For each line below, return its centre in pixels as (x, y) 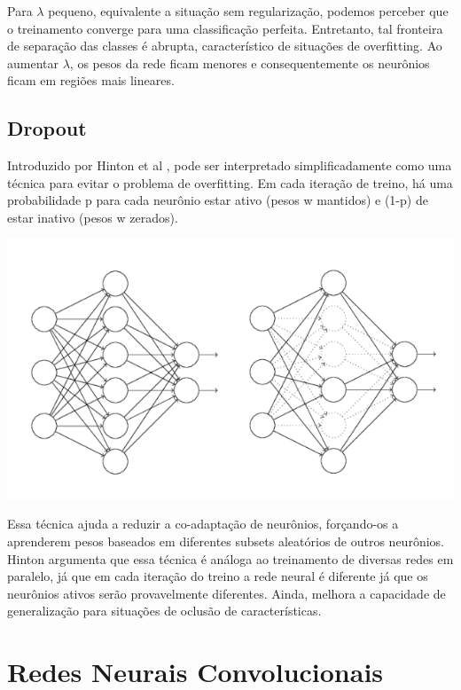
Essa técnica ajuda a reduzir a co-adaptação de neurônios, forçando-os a (203, 524)
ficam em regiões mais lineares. (91, 80)
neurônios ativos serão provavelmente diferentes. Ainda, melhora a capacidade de (227, 593)
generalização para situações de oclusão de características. (164, 611)
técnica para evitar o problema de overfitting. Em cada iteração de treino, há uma (230, 182)
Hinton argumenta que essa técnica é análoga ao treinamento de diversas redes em (230, 558)
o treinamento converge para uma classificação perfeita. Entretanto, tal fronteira (225, 28)
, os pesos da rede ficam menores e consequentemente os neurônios (250, 63)
